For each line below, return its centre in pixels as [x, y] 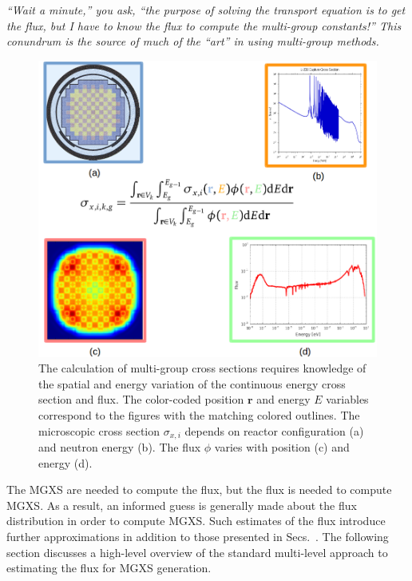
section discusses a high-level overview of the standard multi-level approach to [197, 552]
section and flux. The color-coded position [141, 399]
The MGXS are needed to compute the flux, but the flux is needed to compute [199, 489]
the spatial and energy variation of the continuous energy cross [192, 383]
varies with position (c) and [282, 447]
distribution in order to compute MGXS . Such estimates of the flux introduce [196, 521]
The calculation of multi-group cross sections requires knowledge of [202, 368]
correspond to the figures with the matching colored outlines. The [199, 414]
